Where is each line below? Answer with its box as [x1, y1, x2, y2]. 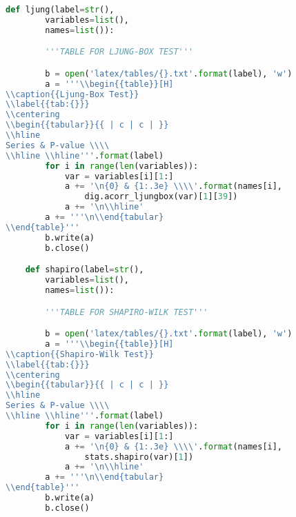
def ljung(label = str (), [6, 5, 115, 14]
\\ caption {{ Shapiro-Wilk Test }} [6, 349, 154, 359]
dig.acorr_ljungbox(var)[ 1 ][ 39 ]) [84, 192, 238, 202]
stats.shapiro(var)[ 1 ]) [84, 452, 194, 462]
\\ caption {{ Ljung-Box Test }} [6, 89, 139, 99]
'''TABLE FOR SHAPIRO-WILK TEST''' [45, 307, 208, 317]
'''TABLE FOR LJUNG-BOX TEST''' [45, 47, 194, 57]
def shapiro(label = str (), [25, 265, 144, 275]
